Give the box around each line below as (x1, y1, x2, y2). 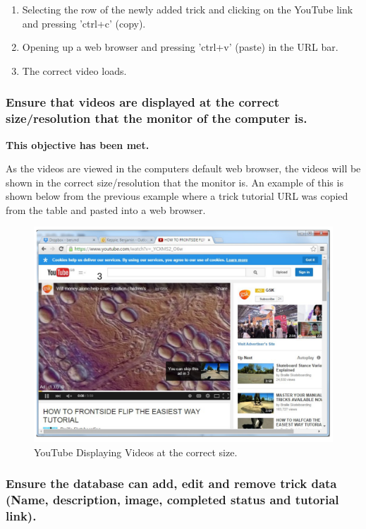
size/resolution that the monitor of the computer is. (6, 109, 307, 127)
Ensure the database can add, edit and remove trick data (6, 475, 337, 492)
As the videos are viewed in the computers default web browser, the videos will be (6, 161, 361, 176)
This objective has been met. (6, 137, 150, 152)
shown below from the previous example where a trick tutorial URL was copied (6, 189, 348, 203)
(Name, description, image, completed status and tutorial (6, 491, 339, 509)
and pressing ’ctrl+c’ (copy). (22, 16, 146, 30)
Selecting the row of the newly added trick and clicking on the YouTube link (22, 2, 353, 16)
